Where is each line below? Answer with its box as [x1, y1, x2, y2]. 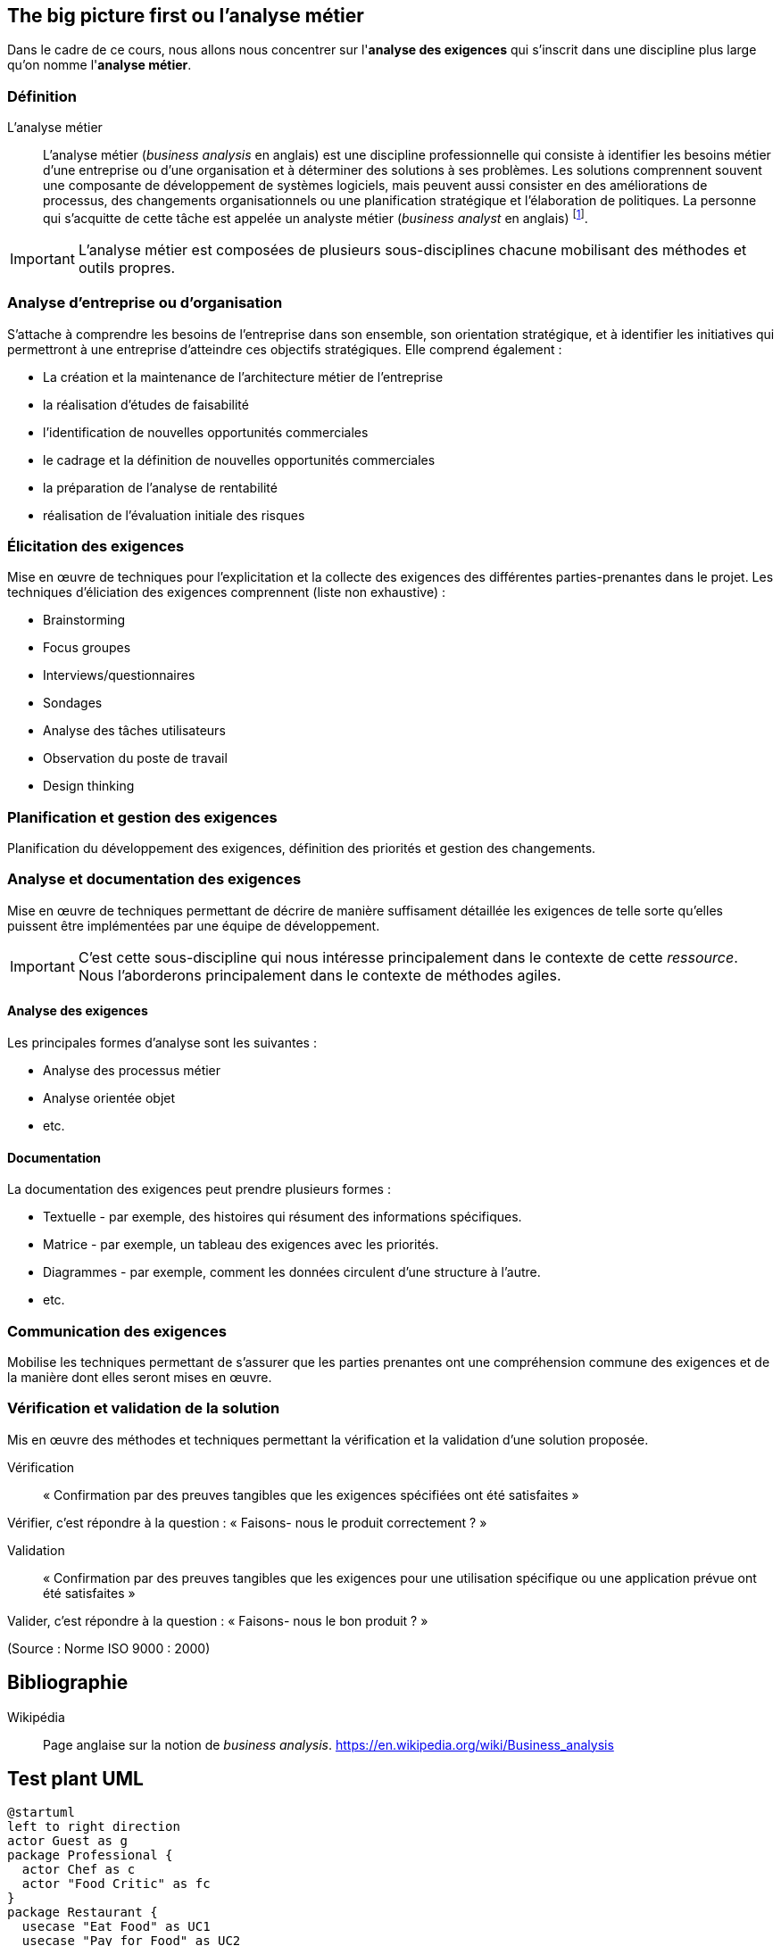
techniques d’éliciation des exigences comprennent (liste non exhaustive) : [7, 584, 446, 600]
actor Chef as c [21, 1862, 136, 1877]
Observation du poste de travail [43, 750, 228, 766]
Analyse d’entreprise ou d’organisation [7, 294, 283, 312]
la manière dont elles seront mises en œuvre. [7, 1370, 272, 1386]
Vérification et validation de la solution [7, 1399, 280, 1418]
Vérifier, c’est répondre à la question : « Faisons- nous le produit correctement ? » [7, 1514, 487, 1530]
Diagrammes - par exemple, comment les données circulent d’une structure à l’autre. [43, 1264, 541, 1280]
